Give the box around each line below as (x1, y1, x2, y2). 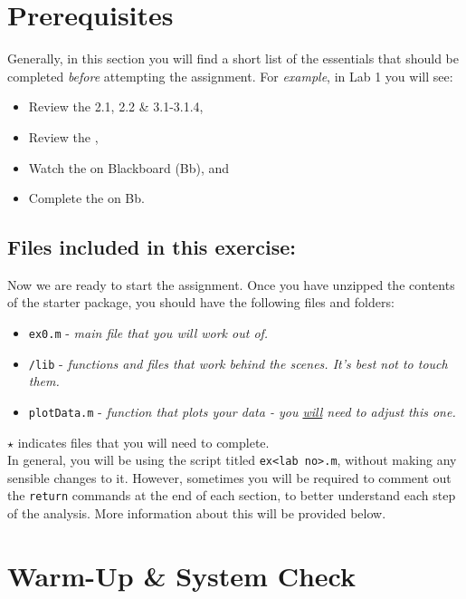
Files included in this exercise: (7, 233, 296, 261)
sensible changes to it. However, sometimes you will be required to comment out (7, 468, 452, 487)
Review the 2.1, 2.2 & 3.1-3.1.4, (28, 97, 204, 116)
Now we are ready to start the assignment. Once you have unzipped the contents (7, 275, 455, 294)
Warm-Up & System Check (7, 556, 356, 594)
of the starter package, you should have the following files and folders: (7, 293, 395, 312)
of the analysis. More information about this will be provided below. (7, 504, 386, 523)
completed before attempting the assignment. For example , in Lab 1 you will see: (7, 66, 453, 85)
